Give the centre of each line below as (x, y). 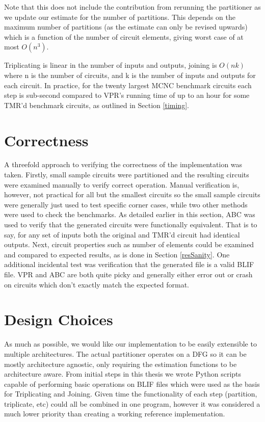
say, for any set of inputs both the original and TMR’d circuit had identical (122, 234)
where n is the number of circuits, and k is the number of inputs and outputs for (130, 75)
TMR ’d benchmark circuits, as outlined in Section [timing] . (97, 105)
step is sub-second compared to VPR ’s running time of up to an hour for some (127, 95)
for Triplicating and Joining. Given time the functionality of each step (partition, (131, 394)
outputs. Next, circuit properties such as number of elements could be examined (129, 244)
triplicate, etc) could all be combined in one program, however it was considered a (132, 403)
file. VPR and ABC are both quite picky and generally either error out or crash (128, 274)
